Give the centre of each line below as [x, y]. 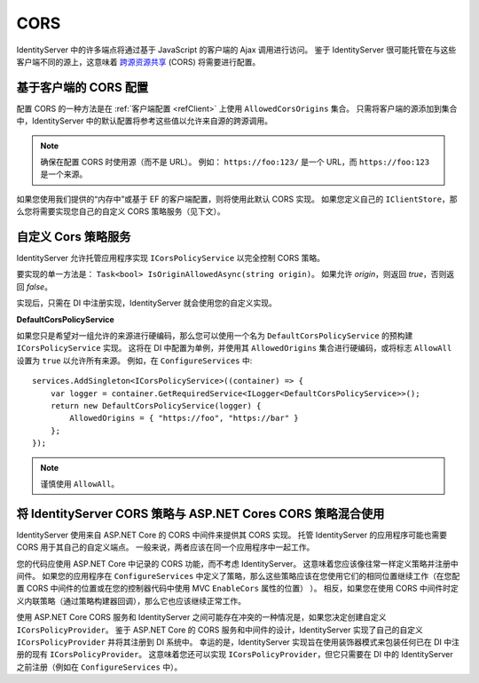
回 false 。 [35, 286]
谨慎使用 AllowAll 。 [80, 483]
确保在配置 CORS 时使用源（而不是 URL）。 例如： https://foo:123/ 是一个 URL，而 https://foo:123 [235, 162]
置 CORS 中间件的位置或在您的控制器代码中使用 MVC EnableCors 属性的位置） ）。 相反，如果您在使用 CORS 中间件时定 [237, 588]
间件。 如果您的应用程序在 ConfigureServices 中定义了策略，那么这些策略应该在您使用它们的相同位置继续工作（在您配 [238, 576]
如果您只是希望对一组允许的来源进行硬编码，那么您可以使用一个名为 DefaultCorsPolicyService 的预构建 [215, 336]
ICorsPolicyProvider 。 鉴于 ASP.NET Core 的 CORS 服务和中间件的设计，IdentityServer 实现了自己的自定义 [220, 630]
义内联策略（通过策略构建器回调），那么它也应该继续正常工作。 [131, 600]
